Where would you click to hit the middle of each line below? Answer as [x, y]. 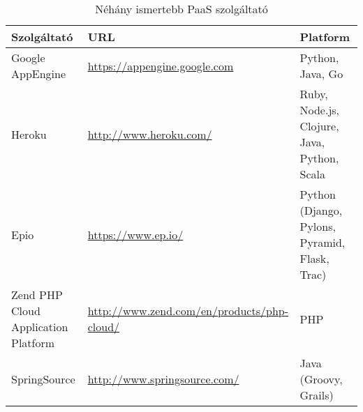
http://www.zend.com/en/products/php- [188, 311]
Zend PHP [37, 295]
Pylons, [318, 226]
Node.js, [320, 110]
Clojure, [319, 126]
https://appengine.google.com [161, 66]
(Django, [321, 210]
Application [40, 327]
